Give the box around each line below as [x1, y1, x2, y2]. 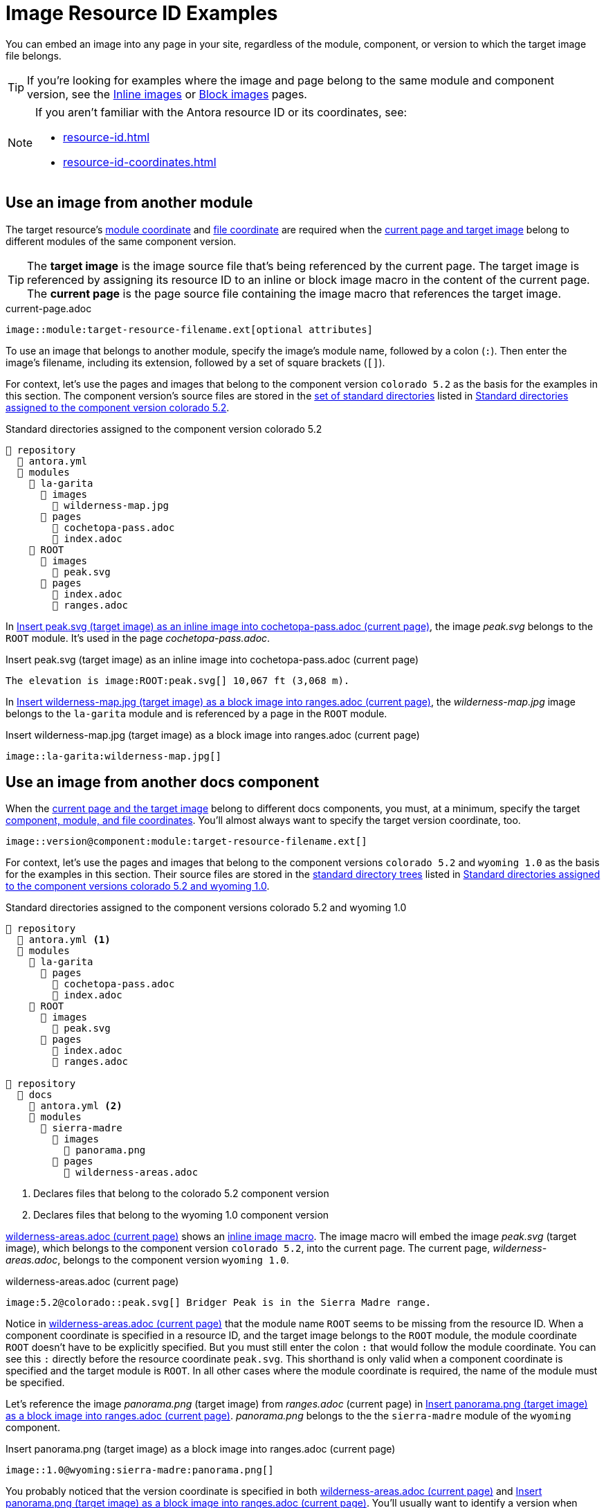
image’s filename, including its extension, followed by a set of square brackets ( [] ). [6, 356, 385, 368]
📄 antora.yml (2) [28, 1100, 122, 1112]
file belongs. [6, 49, 62, 62]
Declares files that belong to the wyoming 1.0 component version [33, 1209, 329, 1221]
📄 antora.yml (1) [17, 934, 111, 946]
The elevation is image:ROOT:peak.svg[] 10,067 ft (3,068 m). [6, 674, 350, 686]
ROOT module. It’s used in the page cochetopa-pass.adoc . [6, 631, 270, 644]
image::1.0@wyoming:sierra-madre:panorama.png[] [6, 1464, 274, 1476]
